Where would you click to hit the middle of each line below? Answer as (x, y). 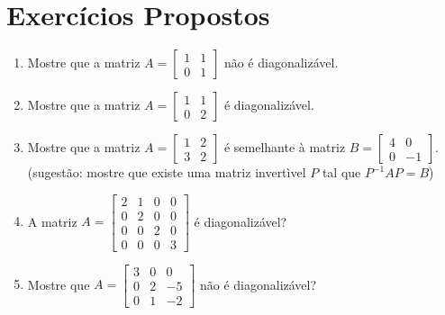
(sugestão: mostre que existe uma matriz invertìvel (167, 172)
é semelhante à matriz (285, 147)
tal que (341, 172)
